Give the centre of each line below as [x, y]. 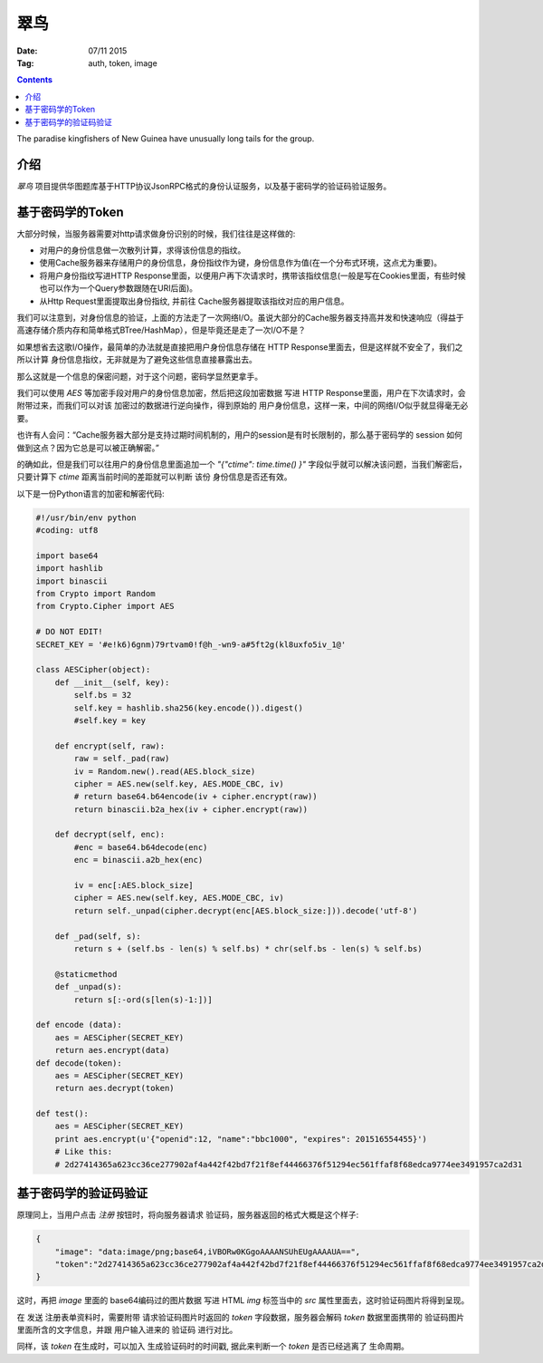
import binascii [72, 581]
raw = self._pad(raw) [122, 759]
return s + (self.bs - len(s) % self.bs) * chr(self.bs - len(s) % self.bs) [248, 948]
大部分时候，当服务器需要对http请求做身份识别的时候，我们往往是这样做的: [156, 233]
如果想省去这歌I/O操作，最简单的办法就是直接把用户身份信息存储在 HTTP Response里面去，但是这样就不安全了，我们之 [240, 347]
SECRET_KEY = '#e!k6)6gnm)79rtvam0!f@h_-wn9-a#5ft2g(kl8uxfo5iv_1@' [191, 644]
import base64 [67, 556]
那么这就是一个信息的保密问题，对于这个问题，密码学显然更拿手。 [139, 376]
